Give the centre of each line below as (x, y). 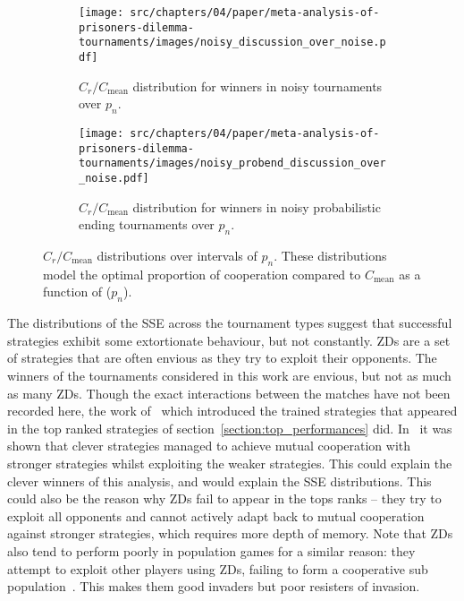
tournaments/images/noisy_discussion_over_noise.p (232, 43)
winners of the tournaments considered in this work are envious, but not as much (229, 375)
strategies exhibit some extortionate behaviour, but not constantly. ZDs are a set (229, 340)
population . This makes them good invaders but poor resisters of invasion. (214, 586)
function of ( (77, 292)
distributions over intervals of (177, 256)
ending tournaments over (147, 224)
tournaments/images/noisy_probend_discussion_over (232, 163)
